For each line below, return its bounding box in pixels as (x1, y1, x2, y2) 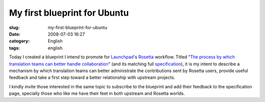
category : (9, 38, 30, 44)
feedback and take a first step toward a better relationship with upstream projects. (9, 75, 175, 80)
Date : (9, 31, 21, 37)
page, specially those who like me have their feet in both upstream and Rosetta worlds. (9, 91, 185, 97)
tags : (9, 45, 20, 51)
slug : (9, 25, 20, 30)
